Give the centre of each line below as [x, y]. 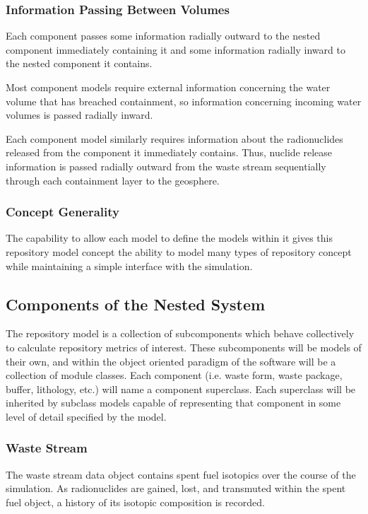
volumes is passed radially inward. [79, 115]
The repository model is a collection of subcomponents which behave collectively [180, 333]
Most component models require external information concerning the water [168, 87]
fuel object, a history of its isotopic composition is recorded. [135, 502]
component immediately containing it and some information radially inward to [176, 49]
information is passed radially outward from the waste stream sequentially [166, 166]
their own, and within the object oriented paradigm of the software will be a [171, 361]
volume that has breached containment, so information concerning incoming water [184, 101]
